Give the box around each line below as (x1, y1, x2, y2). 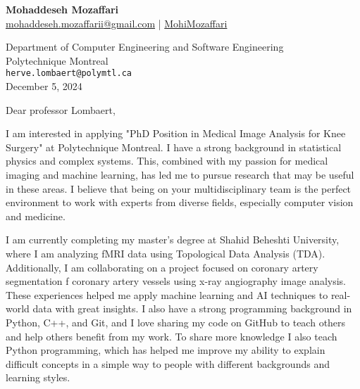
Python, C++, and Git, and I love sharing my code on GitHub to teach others (6, 314, 346, 329)
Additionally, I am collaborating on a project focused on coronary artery (6, 260, 318, 274)
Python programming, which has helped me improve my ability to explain (6, 343, 325, 357)
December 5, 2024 (6, 79, 82, 94)
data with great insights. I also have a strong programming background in (32, 301, 352, 316)
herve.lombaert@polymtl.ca (6, 68, 132, 79)
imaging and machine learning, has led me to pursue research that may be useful (6, 167, 354, 181)
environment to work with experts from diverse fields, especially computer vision (6, 195, 354, 210)
